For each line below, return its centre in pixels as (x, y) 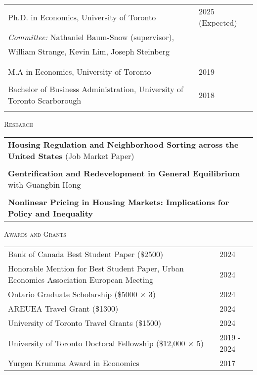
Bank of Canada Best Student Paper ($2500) (86, 254)
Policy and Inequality (51, 213)
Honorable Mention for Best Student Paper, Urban (96, 268)
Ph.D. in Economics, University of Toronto (82, 17)
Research (19, 124)
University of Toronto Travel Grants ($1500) (85, 323)
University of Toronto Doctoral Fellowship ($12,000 (97, 343)
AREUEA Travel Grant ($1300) (63, 309)
